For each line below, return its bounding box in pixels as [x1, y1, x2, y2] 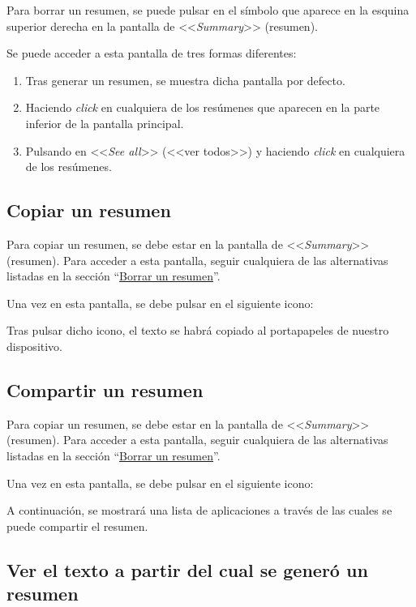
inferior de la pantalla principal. [25, 114, 184, 131]
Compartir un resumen [6, 377, 204, 402]
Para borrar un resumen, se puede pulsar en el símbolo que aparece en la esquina [6, 2, 410, 18]
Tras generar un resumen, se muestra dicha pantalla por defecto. [25, 71, 345, 88]
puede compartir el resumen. [6, 517, 148, 534]
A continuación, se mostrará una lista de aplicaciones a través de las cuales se [6, 502, 392, 519]
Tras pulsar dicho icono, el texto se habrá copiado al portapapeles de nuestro [6, 322, 389, 339]
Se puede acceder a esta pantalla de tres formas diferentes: [6, 45, 297, 62]
